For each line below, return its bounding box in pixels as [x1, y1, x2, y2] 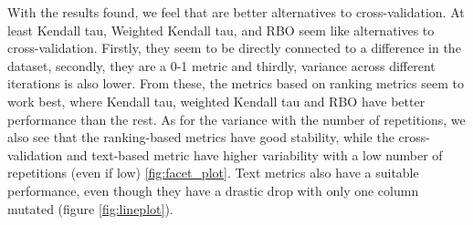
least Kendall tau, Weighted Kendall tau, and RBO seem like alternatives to [7, 20, 435, 39]
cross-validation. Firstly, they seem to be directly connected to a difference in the [7, 38, 461, 57]
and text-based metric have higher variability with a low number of [66, 145, 443, 164]
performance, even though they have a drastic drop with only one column [7, 180, 419, 199]
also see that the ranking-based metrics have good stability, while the [7, 128, 394, 147]
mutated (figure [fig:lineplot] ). [7, 199, 173, 218]
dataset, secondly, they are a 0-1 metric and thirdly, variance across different [7, 56, 436, 75]
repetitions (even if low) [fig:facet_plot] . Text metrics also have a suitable [7, 163, 419, 182]
